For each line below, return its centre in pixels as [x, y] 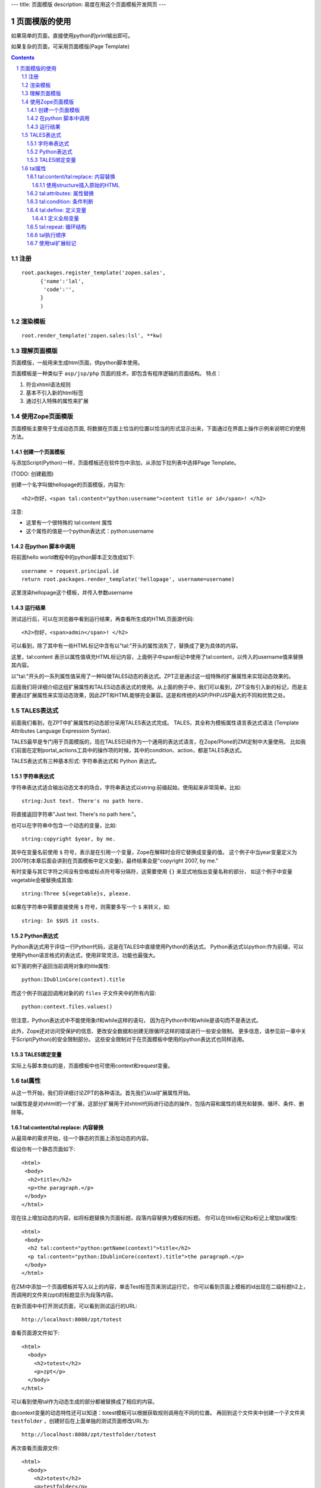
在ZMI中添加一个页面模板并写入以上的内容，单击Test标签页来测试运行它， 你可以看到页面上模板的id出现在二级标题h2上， [160, 1286]
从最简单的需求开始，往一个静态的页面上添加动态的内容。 [81, 1138]
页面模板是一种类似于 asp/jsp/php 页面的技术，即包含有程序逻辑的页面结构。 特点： [117, 373]
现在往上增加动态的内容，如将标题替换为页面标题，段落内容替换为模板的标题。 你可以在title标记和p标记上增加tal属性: [154, 1218]
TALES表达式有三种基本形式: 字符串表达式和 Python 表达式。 [85, 761]
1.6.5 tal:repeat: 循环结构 [57, 227]
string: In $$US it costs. [61, 920]
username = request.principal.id [70, 571]
